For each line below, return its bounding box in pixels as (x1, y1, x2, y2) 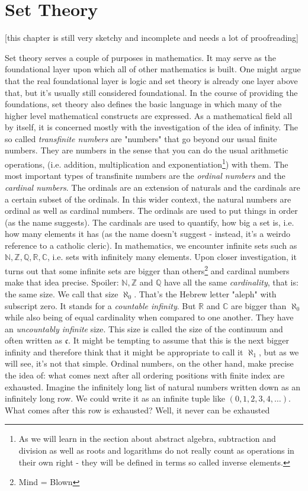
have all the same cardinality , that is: (163, 276, 299, 288)
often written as (5, 334, 62, 346)
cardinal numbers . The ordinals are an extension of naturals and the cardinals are (5, 181, 300, 193)
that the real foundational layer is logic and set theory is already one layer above (5, 74, 298, 86)
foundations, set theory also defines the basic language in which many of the (5, 98, 282, 110)
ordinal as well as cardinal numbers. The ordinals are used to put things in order (5, 204, 298, 217)
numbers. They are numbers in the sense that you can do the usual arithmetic (5, 144, 288, 156)
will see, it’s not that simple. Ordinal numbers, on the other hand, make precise (5, 357, 294, 370)
